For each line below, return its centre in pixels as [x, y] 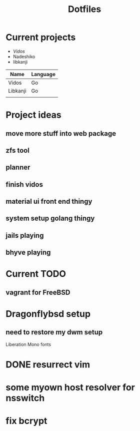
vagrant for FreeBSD [38, 292]
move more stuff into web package [61, 133]
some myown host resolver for [70, 388]
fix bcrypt [26, 421]
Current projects [41, 37]
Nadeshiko [24, 57]
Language [43, 74]
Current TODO [36, 274]
